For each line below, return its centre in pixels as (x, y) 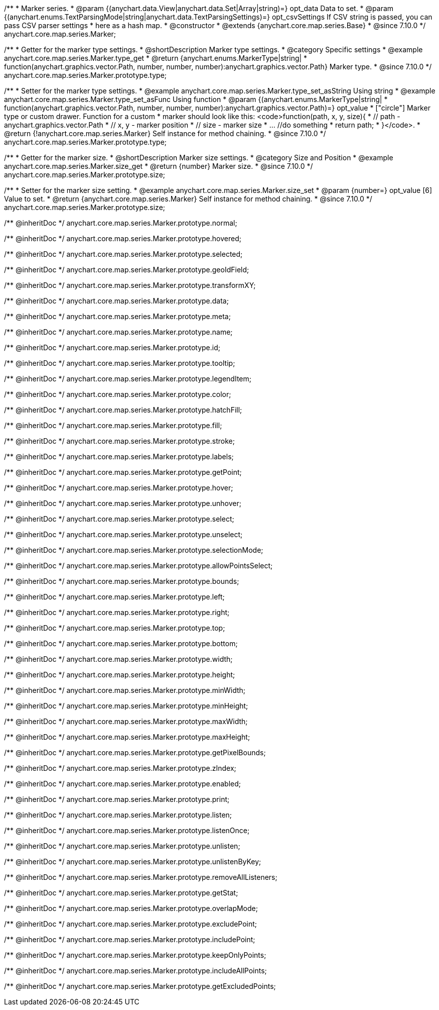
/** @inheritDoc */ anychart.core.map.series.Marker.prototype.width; (118, 659)
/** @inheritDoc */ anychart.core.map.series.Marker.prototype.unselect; (123, 534)
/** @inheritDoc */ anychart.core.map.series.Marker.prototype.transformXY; (130, 285)
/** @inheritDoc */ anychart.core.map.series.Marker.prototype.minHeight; (126, 706)
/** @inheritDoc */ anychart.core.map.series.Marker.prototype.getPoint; (123, 472)
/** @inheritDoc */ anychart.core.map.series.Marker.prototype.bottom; (121, 643)
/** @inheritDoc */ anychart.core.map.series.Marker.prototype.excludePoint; (131, 924)
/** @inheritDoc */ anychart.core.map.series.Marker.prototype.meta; (117, 316)
